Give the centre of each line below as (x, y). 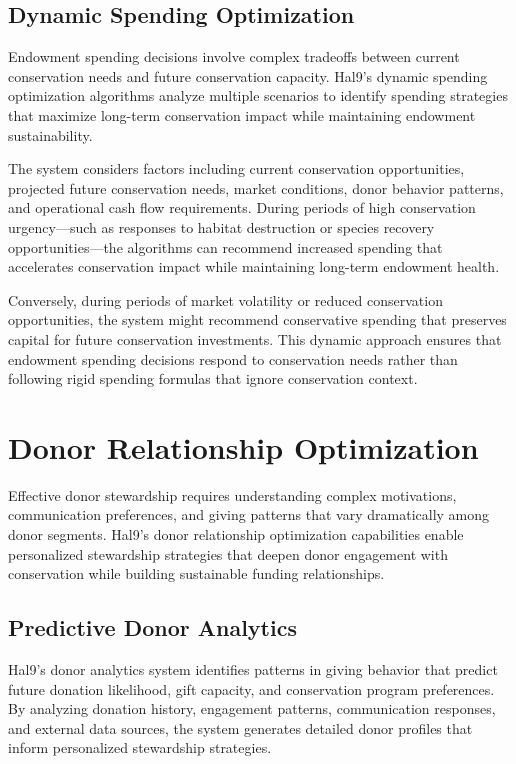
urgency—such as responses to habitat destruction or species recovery (221, 226)
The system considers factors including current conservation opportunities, (236, 168)
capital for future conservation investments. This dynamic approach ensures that (255, 338)
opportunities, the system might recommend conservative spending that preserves (257, 319)
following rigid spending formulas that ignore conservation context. (213, 378)
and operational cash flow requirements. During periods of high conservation (242, 207)
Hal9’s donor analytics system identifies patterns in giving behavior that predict (253, 669)
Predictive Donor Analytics (152, 627)
